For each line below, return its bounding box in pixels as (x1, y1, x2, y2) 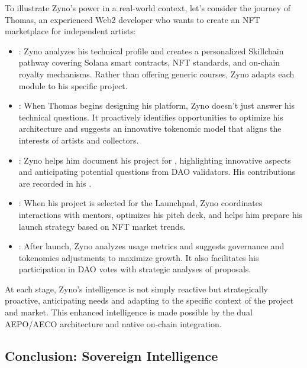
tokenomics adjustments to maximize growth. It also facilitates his (18, 251, 259, 263)
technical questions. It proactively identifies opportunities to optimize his (18, 110, 283, 123)
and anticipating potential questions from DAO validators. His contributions (18, 165, 296, 178)
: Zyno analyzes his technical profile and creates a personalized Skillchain (18, 44, 284, 57)
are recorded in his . (18, 177, 92, 189)
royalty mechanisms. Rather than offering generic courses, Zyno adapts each (18, 67, 295, 80)
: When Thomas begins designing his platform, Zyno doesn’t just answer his (18, 99, 295, 112)
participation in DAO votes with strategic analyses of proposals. (18, 263, 251, 275)
